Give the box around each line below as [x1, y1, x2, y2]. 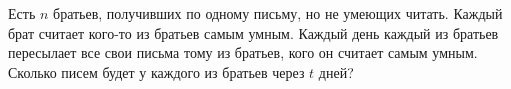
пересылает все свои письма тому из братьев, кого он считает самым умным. [8, 42, 478, 63]
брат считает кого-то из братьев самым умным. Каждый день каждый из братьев [8, 22, 499, 43]
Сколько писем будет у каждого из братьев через [8, 61, 305, 82]
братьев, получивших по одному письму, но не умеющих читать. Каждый [53, 3, 503, 23]
